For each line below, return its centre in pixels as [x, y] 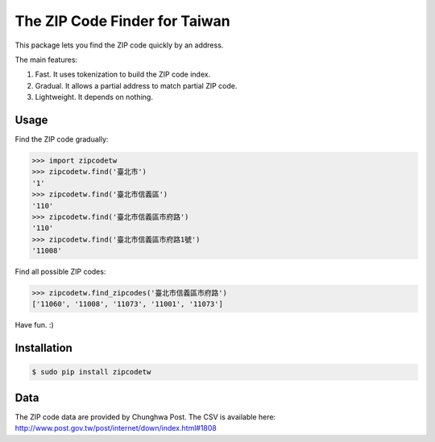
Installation [43, 348]
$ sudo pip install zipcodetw [91, 372]
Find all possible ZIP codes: [60, 272]
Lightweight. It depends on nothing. [94, 97]
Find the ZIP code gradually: [62, 139]
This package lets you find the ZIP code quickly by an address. [119, 45]
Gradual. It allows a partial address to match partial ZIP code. [136, 85]
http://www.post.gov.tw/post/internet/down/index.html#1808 [116, 428]
